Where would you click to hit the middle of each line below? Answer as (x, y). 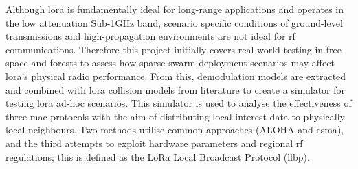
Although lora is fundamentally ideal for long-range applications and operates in (175, 9)
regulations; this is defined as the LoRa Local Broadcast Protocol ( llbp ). (158, 156)
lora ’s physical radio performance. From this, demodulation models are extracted (176, 76)
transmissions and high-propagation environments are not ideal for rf (150, 36)
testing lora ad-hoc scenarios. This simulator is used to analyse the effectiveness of (179, 103)
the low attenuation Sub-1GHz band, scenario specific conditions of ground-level (174, 22)
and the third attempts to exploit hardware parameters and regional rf (154, 143)
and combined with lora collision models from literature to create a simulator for (176, 89)
